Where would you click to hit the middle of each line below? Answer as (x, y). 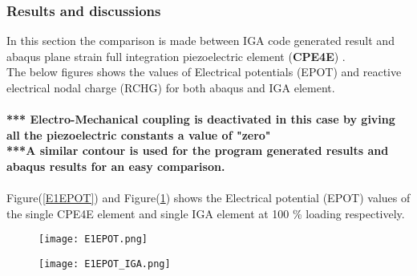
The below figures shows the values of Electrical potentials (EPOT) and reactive (204, 72)
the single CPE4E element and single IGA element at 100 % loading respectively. (206, 213)
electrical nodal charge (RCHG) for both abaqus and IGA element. (171, 87)
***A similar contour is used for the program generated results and (198, 150)
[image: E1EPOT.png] (93, 239)
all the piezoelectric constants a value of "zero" (139, 134)
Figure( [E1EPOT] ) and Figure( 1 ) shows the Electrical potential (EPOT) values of (208, 198)
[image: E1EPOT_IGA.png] (105, 264)
